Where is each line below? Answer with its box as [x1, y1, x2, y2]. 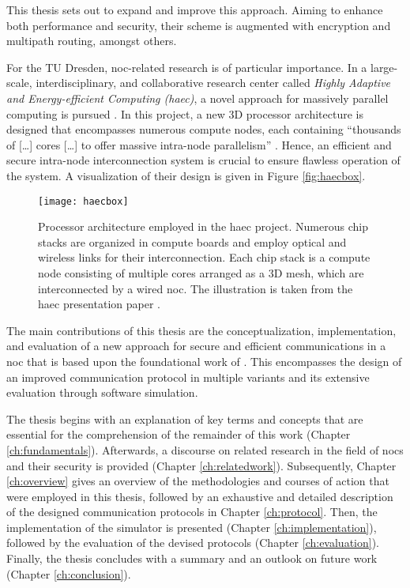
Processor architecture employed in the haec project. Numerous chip [38, 218, 368, 235]
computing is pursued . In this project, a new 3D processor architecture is [6, 105, 363, 122]
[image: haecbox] [38, 195, 129, 207]
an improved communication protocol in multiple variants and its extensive [6, 368, 370, 385]
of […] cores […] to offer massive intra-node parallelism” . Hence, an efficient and [6, 136, 392, 153]
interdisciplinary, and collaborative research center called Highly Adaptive [36, 74, 391, 91]
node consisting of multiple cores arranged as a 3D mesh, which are [38, 264, 364, 281]
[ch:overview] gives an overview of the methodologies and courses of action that [6, 473, 389, 489]
